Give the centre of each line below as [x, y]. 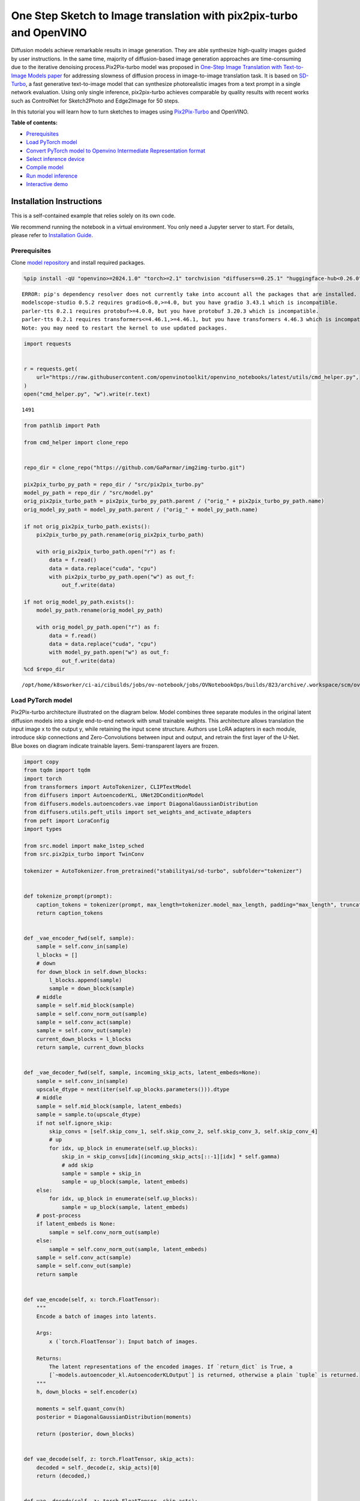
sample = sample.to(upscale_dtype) [88, 1115]
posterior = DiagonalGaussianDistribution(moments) [114, 1417]
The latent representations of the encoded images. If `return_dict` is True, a [171, 1367]
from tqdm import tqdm [57, 770]
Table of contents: [34, 122]
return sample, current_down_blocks [90, 1047]
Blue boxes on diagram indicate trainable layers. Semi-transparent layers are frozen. [115, 746]
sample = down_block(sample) [92, 989]
